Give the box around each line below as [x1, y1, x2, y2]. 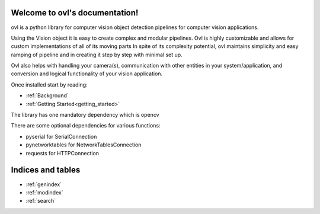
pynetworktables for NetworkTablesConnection [25, 141, 142, 148]
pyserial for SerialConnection [25, 133, 97, 140]
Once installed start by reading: [11, 81, 88, 88]
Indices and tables [11, 165, 81, 175]
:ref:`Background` [25, 92, 69, 99]
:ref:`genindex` [25, 181, 62, 188]
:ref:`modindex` [25, 189, 63, 196]
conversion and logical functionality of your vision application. [11, 70, 163, 77]
